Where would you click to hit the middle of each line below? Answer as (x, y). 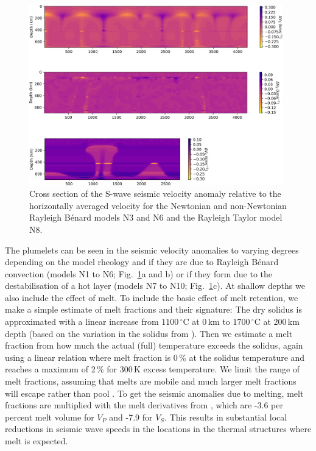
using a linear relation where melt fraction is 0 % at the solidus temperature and (155, 357)
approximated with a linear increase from (82, 321)
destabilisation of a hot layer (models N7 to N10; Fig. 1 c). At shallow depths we (155, 286)
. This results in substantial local (226, 417)
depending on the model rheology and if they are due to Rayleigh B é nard (142, 262)
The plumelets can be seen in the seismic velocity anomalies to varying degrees (152, 250)
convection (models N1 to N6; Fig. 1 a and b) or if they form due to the (139, 273)
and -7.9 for (131, 417)
